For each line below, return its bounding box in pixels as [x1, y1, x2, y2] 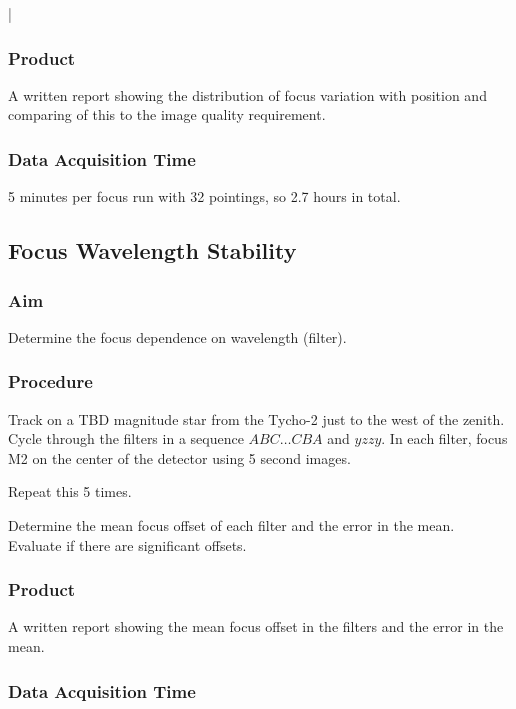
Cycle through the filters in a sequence [8, 428, 244, 449]
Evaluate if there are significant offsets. [8, 534, 247, 555]
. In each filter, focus [381, 428, 508, 449]
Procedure [8, 369, 93, 394]
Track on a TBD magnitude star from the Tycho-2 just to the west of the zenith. [8, 408, 505, 429]
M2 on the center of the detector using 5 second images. [8, 447, 351, 468]
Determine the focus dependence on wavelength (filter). [8, 326, 347, 347]
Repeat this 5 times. [8, 481, 132, 502]
